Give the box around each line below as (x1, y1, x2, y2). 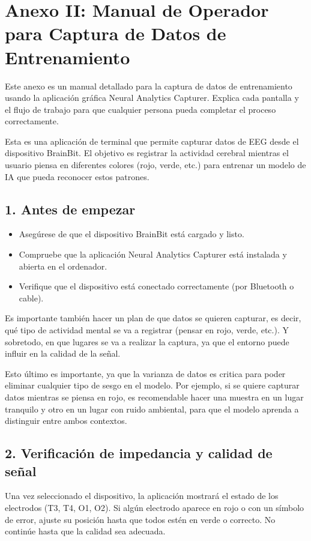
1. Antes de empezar (5, 199, 136, 218)
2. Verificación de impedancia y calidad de (5, 444, 273, 462)
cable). (19, 291, 44, 304)
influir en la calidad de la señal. (5, 347, 121, 360)
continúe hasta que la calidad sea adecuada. (5, 525, 166, 537)
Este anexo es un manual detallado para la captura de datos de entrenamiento (5, 79, 292, 92)
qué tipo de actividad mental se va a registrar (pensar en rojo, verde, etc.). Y (5, 324, 289, 336)
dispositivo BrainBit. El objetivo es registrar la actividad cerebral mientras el (5, 147, 289, 159)
